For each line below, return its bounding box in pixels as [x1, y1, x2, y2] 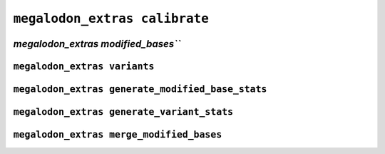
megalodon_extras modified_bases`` [13, 38, 181, 50]
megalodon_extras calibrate [13, 11, 210, 26]
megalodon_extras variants [13, 61, 155, 72]
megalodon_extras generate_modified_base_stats [13, 83, 267, 95]
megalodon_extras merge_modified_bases [13, 129, 222, 140]
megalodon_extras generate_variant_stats [13, 106, 234, 118]
